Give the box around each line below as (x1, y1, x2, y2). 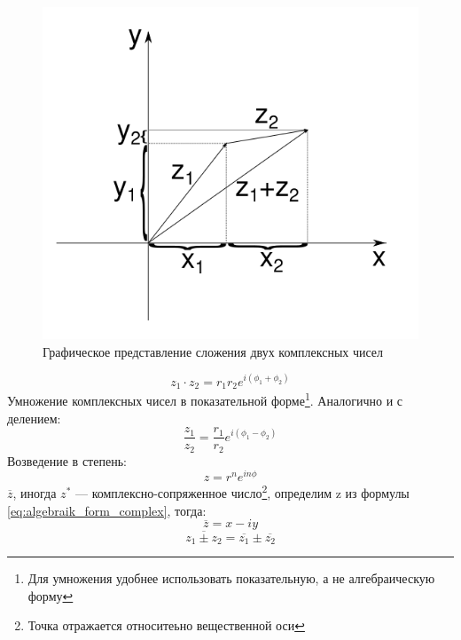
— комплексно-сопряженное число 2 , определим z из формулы (74, 481, 410, 502)
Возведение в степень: (7, 451, 127, 470)
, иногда (12, 483, 57, 502)
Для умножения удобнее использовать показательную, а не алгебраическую (27, 569, 435, 588)
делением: (7, 408, 61, 427)
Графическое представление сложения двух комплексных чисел (43, 342, 384, 360)
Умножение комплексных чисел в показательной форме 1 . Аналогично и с (7, 389, 402, 409)
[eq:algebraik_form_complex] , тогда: (7, 501, 207, 519)
